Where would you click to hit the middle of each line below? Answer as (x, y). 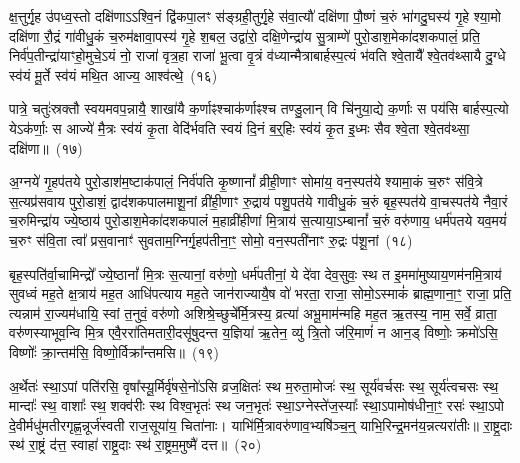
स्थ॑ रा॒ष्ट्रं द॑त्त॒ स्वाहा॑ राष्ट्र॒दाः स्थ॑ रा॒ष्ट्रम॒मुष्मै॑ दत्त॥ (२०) (135, 444)
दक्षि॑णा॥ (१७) (46, 147)
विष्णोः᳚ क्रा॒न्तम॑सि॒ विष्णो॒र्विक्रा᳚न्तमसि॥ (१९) (114, 351)
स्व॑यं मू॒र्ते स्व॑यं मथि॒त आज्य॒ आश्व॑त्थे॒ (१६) (113, 74)
